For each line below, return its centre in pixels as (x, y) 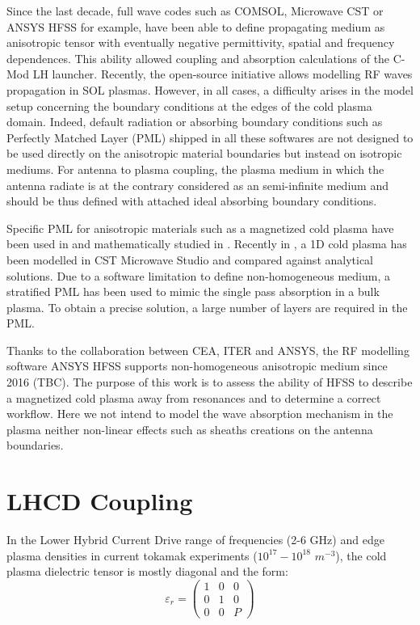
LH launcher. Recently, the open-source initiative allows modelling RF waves (223, 74)
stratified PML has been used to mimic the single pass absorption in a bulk (193, 291)
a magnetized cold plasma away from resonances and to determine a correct (194, 397)
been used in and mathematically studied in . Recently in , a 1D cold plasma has (207, 244)
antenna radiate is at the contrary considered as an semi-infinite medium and (197, 185)
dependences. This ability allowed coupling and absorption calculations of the (198, 58)
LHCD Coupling (100, 501)
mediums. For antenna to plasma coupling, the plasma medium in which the (195, 169)
